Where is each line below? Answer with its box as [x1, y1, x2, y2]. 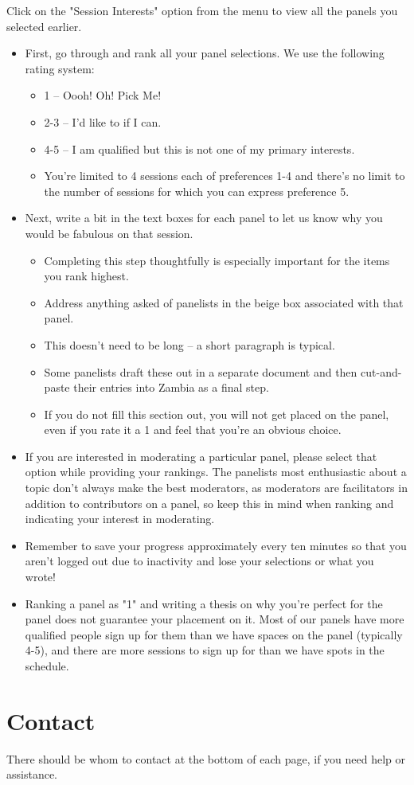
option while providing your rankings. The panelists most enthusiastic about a [25, 463, 407, 480]
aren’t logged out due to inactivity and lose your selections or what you [25, 553, 374, 569]
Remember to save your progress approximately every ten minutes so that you [25, 537, 407, 553]
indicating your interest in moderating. [25, 510, 215, 527]
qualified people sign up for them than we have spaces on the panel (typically [25, 626, 403, 642]
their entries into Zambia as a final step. [73, 379, 269, 396]
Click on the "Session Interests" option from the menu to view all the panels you [6, 2, 398, 18]
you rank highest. [44, 268, 129, 284]
